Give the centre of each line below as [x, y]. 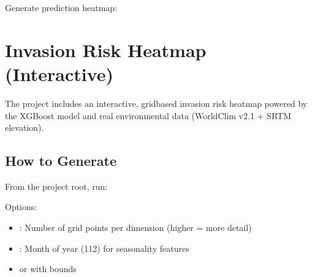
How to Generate [61, 161]
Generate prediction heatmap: [61, 7]
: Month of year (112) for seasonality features [104, 248]
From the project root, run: [56, 186]
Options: [21, 207]
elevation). [25, 127]
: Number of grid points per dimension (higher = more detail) [135, 228]
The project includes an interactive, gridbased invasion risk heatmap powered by [156, 103]
